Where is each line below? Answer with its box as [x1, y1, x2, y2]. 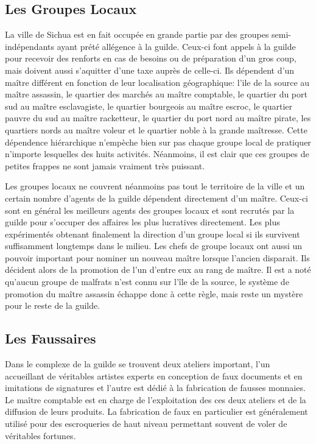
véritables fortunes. [5, 429, 76, 442]
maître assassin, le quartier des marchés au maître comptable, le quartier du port [5, 88, 307, 100]
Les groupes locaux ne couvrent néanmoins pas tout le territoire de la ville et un [5, 180, 305, 192]
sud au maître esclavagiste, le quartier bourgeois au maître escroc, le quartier [5, 99, 292, 112]
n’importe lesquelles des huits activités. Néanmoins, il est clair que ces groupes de [5, 147, 309, 160]
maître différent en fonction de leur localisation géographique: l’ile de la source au [5, 76, 310, 88]
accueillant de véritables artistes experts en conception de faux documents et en [5, 369, 303, 382]
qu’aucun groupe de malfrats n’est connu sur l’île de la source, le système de [5, 275, 289, 288]
